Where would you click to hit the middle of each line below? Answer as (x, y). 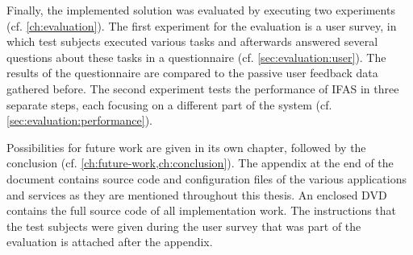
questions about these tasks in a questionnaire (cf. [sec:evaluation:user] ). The (196, 57)
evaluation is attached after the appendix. (110, 242)
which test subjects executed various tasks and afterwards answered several (192, 41)
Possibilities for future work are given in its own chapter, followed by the (186, 147)
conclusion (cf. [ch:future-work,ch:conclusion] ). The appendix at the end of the (200, 163)
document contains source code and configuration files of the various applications (206, 178)
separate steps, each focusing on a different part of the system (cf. (169, 104)
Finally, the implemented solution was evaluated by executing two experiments (201, 10)
